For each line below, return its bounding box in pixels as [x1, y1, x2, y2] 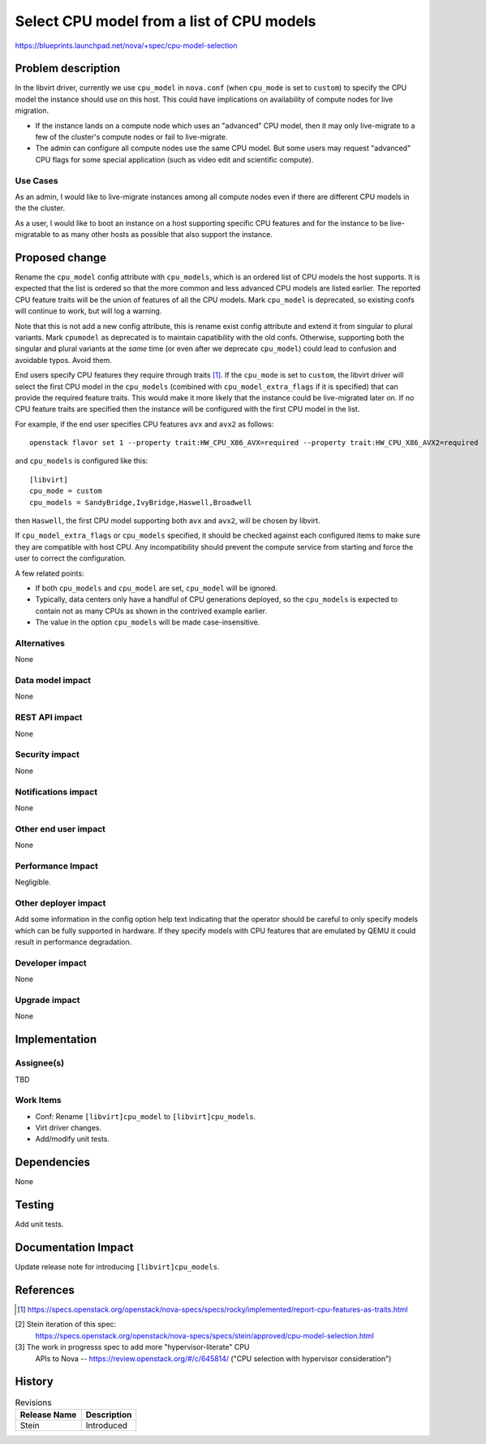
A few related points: [15, 569, 84, 578]
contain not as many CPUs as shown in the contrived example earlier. [35, 606, 268, 616]
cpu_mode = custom [29, 486, 103, 495]
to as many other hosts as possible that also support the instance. [52, 230, 273, 240]
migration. [15, 106, 49, 115]
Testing [15, 1198, 54, 1212]
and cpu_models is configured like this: [15, 456, 148, 466]
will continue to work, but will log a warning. [15, 306, 162, 316]
